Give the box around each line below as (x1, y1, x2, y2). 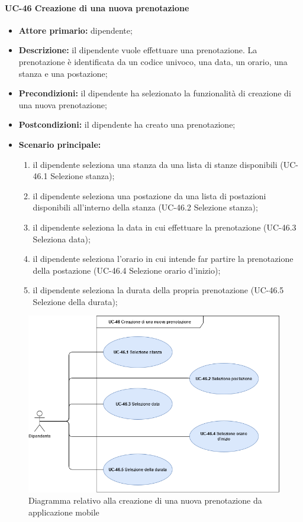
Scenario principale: (18, 138, 101, 150)
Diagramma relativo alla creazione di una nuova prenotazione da (28, 494, 262, 507)
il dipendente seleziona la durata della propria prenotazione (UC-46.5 (33, 284, 284, 296)
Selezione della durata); (33, 295, 118, 307)
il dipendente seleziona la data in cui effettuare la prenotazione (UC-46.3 (33, 221, 296, 233)
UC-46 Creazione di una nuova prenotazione (5, 1, 189, 14)
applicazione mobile (28, 505, 99, 518)
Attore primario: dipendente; (18, 24, 133, 36)
